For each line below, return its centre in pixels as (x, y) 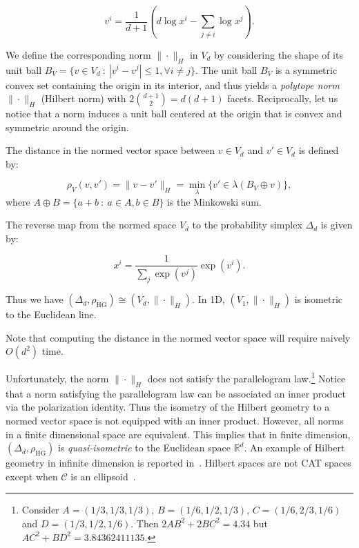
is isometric (319, 299)
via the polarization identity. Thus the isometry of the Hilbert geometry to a (168, 407)
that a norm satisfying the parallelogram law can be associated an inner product (176, 393)
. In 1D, (208, 299)
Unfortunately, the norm (57, 379)
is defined (319, 150)
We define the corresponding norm (78, 54)
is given (337, 225)
